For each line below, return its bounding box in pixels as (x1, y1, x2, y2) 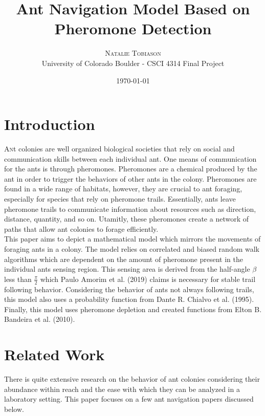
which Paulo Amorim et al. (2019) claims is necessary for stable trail (40, 273, 256, 284)
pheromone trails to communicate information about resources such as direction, (4, 203, 256, 214)
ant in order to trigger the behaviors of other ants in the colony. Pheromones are (4, 173, 257, 184)
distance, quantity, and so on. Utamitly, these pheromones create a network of (4, 213, 249, 224)
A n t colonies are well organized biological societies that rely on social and (4, 143, 235, 154)
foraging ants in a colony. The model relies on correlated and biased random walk (4, 243, 259, 254)
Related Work (4, 344, 105, 365)
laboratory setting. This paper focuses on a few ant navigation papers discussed (4, 393, 254, 404)
